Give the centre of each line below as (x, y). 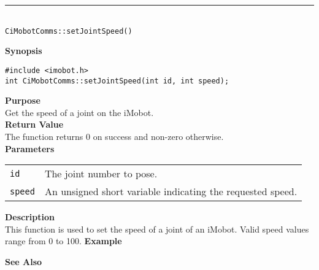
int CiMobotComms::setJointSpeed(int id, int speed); (117, 81)
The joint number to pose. (101, 174)
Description (30, 217)
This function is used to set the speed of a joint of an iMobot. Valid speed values (157, 229)
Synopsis (24, 51)
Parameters (30, 148)
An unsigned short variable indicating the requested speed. (171, 191)
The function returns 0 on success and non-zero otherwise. (114, 136)
